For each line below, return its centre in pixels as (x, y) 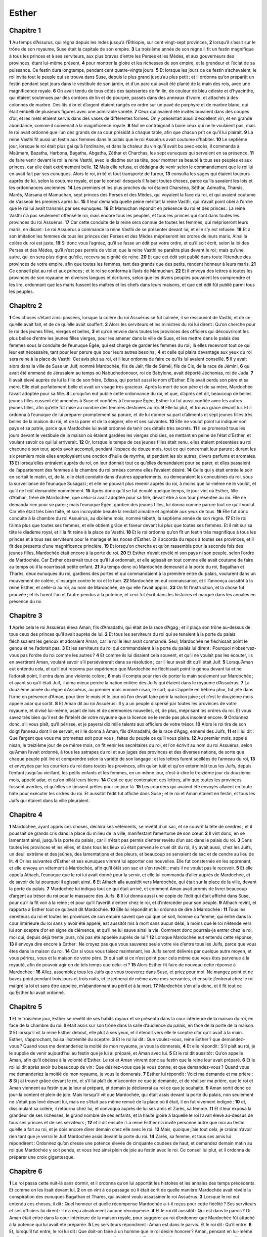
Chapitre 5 (26, 1007)
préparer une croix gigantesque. (42, 1157)
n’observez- (244, 648)
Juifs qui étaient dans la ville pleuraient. (49, 800)
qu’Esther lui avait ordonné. (37, 993)
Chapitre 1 (25, 30)
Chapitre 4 (26, 815)
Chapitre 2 (26, 306)
